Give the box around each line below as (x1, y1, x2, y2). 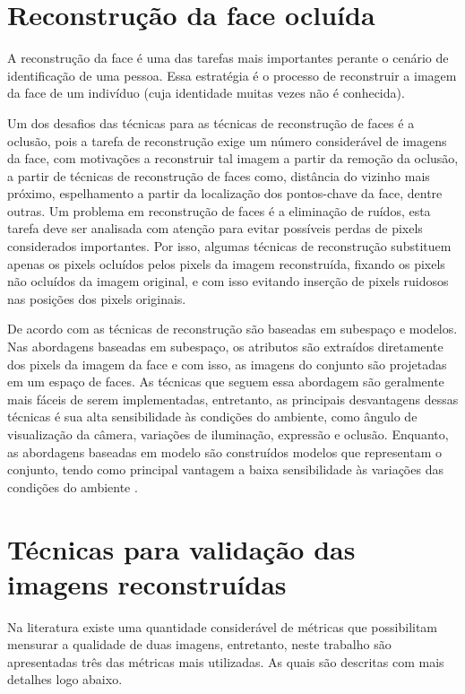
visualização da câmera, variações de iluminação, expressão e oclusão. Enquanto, (7, 425, 449, 443)
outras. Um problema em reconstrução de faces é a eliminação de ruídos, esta (7, 201, 431, 220)
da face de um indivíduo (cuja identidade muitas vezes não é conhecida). (7, 83, 405, 102)
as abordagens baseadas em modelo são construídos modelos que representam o (7, 442, 442, 461)
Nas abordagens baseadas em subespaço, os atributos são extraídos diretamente (7, 337, 443, 356)
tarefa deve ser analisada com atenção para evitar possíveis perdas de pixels (7, 219, 423, 238)
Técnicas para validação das (7, 530, 356, 567)
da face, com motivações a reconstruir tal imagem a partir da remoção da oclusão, (7, 149, 459, 168)
